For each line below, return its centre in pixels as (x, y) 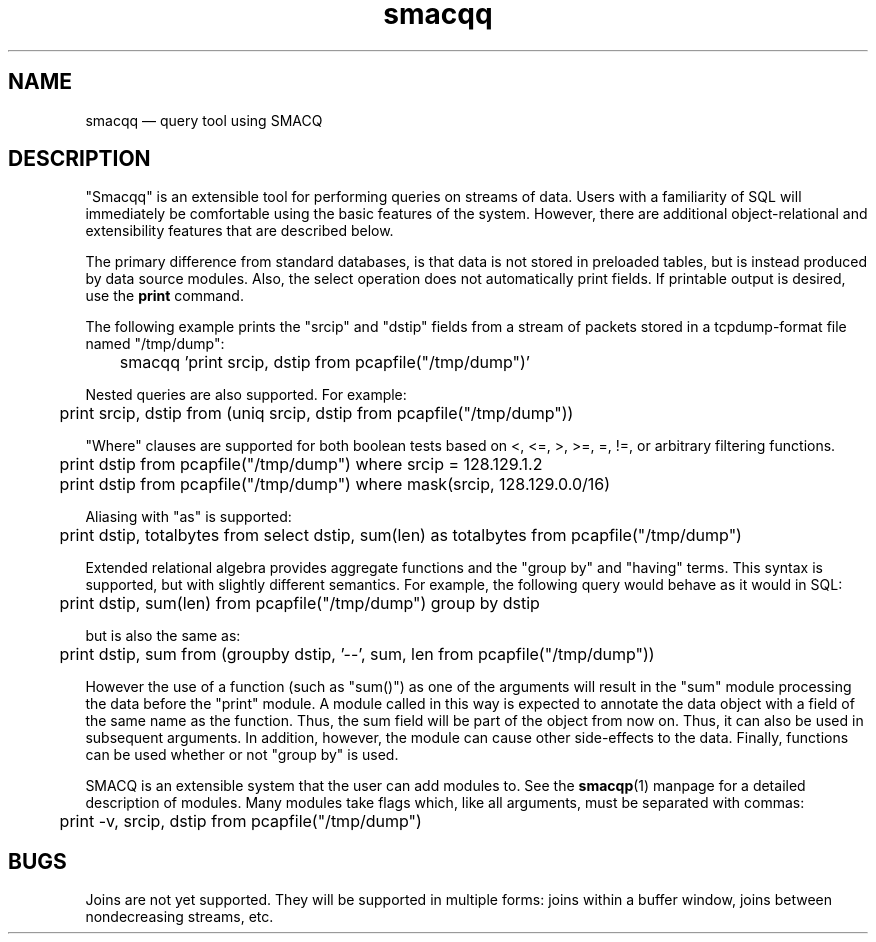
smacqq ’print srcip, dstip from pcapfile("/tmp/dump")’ (324, 362)
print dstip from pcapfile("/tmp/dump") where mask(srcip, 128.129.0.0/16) (335, 484)
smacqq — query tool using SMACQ (204, 120)
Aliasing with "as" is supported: (188, 517)
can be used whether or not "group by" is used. (242, 755)
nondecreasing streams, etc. (179, 917)
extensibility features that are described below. (239, 231)
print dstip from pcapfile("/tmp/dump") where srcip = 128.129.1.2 (301, 464)
